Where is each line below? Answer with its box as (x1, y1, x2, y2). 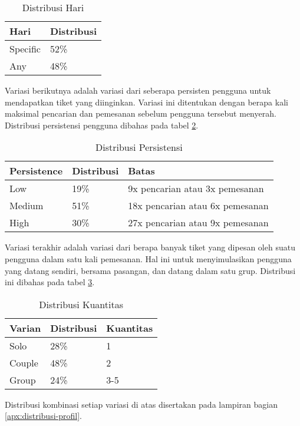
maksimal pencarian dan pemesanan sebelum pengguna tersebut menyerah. (5, 107, 276, 120)
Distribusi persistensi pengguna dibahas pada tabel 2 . (5, 118, 199, 131)
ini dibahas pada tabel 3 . (5, 276, 95, 288)
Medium (9, 199, 44, 213)
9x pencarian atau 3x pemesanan (128, 181, 264, 196)
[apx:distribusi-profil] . (5, 410, 82, 422)
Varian (9, 321, 41, 335)
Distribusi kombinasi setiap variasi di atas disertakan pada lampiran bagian (5, 398, 278, 410)
